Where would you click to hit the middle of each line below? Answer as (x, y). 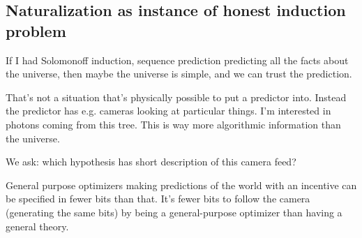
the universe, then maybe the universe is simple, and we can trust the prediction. (179, 74)
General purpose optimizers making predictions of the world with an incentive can (181, 185)
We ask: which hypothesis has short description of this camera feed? (151, 162)
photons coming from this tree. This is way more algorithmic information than (173, 124)
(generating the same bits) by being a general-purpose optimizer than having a (174, 212)
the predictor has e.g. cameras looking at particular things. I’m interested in (168, 111)
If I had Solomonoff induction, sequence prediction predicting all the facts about (177, 60)
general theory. (37, 226)
